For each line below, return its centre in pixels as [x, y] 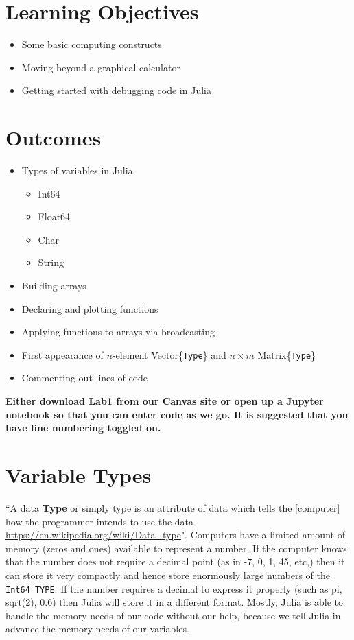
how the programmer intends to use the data [100, 521]
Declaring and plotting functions [90, 308]
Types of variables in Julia [77, 170]
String [51, 262]
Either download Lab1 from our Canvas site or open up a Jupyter [165, 401]
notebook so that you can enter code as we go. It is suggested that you [177, 414]
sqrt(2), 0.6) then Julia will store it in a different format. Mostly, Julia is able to [175, 602]
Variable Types [79, 475]
